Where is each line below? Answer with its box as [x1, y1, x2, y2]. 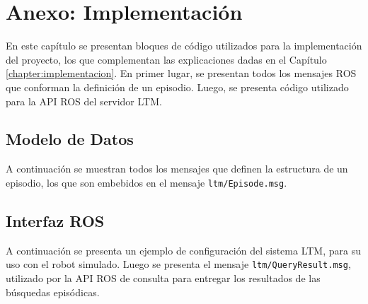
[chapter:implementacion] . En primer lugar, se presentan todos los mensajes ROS [6, 66, 357, 81]
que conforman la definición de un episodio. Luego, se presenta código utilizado [6, 79, 349, 94]
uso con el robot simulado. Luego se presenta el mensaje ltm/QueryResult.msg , [6, 257, 351, 271]
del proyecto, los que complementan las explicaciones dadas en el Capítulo [6, 52, 327, 66]
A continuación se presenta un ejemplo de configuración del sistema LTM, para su [6, 242, 361, 257]
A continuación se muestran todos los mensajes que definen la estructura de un [6, 161, 348, 176]
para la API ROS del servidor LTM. [6, 93, 162, 108]
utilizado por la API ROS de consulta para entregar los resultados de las [6, 271, 321, 285]
